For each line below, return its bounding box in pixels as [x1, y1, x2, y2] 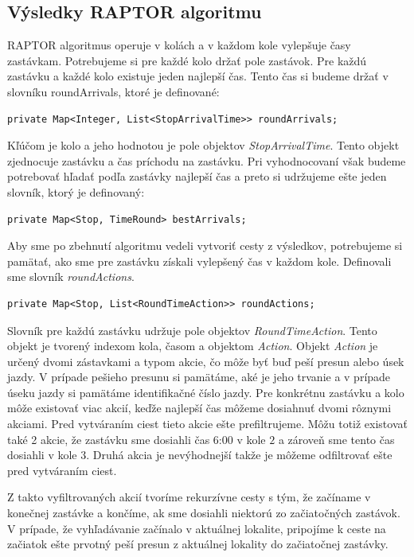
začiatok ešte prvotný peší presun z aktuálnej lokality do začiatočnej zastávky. [7, 536, 389, 552]
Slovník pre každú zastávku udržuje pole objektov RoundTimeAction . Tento [7, 321, 377, 338]
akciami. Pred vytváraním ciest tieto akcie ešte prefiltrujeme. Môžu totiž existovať [7, 415, 408, 432]
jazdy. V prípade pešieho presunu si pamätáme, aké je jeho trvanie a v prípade [7, 368, 391, 385]
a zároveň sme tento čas [278, 430, 395, 447]
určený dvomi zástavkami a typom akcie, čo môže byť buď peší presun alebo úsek [7, 353, 404, 369]
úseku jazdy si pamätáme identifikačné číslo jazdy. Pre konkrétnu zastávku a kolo [7, 384, 404, 400]
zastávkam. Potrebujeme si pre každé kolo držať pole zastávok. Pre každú [7, 52, 367, 68]
